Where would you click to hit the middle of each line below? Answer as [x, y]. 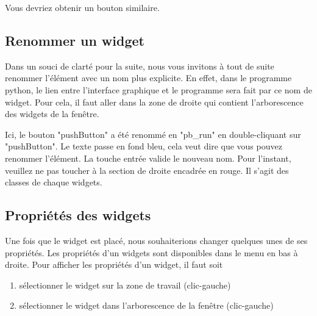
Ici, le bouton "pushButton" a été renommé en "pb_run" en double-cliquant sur [153, 134]
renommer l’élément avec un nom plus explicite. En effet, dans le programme [148, 78]
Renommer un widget [75, 40]
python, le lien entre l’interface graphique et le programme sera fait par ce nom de [158, 89]
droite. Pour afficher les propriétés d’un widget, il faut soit [114, 264]
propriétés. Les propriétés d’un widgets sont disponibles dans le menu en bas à [151, 252]
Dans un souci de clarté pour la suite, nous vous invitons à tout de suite [140, 66]
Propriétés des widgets [78, 215]
